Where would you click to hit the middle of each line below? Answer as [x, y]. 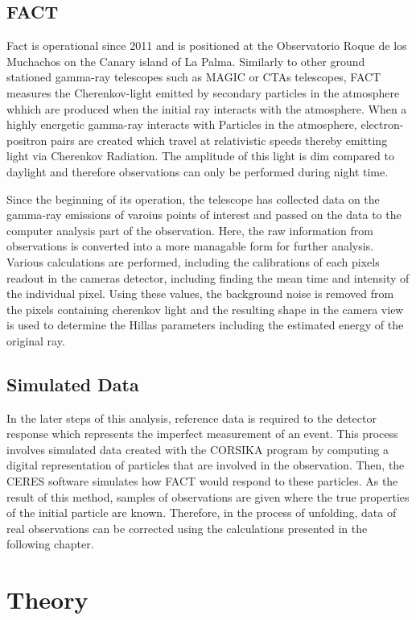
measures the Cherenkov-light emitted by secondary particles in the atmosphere [203, 92]
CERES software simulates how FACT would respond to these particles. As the [202, 481]
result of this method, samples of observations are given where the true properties [208, 496]
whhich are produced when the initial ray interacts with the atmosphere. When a [207, 108]
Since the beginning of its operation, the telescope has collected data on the [193, 198]
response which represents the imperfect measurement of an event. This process [202, 434]
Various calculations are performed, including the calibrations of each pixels [193, 261]
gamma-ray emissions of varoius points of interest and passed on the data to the [204, 215]
